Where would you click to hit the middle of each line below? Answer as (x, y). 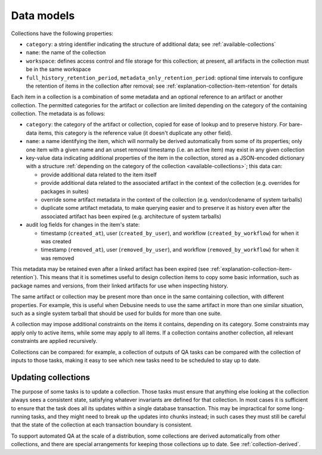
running (21, 417)
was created (56, 241)
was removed (58, 258)
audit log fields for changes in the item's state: (83, 225)
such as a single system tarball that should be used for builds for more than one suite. (116, 314)
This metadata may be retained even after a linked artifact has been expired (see (110, 269)
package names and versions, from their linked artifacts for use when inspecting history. (120, 286)
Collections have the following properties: (62, 33)
